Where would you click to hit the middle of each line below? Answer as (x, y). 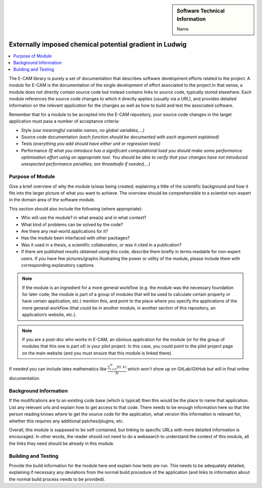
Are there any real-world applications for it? (65, 231)
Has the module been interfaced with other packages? (75, 238)
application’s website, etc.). (49, 315)
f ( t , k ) (122, 367)
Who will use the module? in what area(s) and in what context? (84, 218)
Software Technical (201, 11)
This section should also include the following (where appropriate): (76, 209)
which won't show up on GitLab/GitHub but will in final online (188, 369)
